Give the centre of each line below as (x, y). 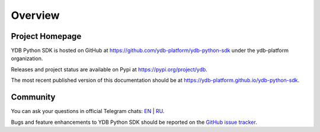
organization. (27, 58)
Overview (35, 15)
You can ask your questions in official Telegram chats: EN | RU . (88, 111)
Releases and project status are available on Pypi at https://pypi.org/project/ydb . (109, 69)
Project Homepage (46, 36)
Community (33, 97)
